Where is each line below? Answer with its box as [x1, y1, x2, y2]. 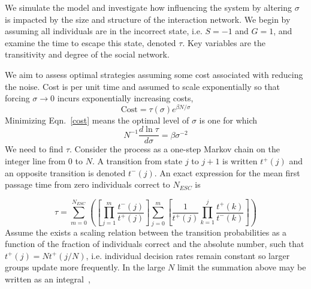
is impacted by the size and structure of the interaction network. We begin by [5, 13, 291, 25]
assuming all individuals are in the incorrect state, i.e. [5, 25, 203, 37]
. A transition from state [92, 155, 183, 167]
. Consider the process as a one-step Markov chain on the [70, 143, 280, 155]
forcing [5, 92, 30, 104]
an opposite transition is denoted [5, 166, 126, 179]
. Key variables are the [182, 36, 266, 49]
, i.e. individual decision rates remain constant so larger [86, 249, 290, 261]
